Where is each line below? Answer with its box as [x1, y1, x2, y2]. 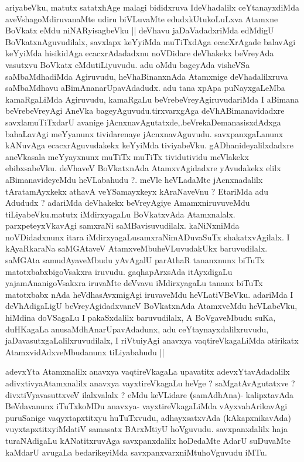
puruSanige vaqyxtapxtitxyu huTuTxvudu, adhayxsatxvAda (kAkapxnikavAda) [5, 411, 291, 423]
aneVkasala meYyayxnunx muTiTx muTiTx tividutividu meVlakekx [5, 150, 249, 162]
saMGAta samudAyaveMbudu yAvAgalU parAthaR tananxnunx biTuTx [5, 254, 265, 266]
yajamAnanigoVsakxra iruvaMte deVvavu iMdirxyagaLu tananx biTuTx [5, 277, 263, 289]
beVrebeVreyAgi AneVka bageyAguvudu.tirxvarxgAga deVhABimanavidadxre [5, 104, 285, 117]
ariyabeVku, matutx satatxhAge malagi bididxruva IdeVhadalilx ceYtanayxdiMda [5, 1, 299, 13]
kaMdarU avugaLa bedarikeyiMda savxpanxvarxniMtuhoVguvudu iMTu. [5, 446, 267, 458]
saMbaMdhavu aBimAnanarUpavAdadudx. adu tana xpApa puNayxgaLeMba [5, 81, 285, 94]
